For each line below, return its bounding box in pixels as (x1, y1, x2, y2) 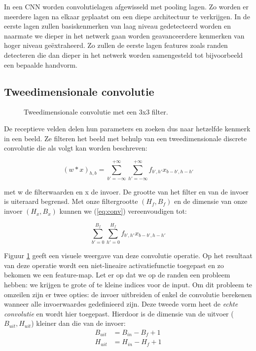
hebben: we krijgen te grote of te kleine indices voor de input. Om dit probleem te (4, 279, 253, 289)
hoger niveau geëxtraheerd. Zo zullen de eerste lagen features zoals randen (4, 40, 228, 50)
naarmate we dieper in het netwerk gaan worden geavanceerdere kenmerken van (4, 30, 245, 40)
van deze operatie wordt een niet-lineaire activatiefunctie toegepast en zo (4, 260, 224, 270)
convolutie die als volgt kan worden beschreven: (4, 143, 147, 153)
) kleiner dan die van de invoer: (31, 318, 126, 328)
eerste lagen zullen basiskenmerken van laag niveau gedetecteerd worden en (4, 21, 231, 31)
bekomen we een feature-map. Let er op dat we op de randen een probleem (4, 270, 230, 280)
